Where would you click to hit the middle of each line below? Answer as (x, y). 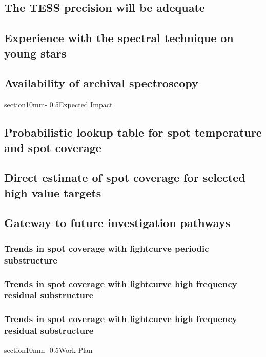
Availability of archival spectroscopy (101, 83)
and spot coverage (53, 147)
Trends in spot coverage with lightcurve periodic (107, 248)
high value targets (53, 192)
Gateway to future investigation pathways (117, 223)
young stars (35, 53)
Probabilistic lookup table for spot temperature (133, 132)
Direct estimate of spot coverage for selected (125, 177)
